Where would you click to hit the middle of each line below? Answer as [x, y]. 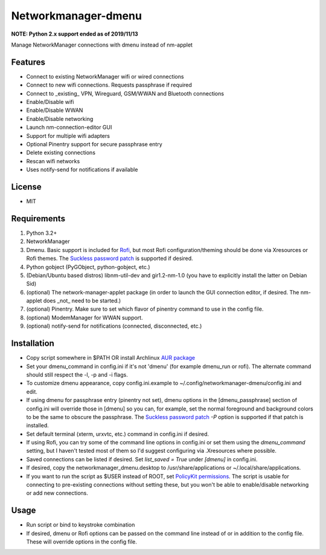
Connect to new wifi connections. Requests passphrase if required [109, 85]
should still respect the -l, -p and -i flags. [77, 374]
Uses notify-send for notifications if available [82, 170]
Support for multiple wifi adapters [68, 135]
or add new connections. [57, 493]
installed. [38, 426]
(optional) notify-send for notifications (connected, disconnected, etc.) [114, 326]
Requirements [38, 219]
